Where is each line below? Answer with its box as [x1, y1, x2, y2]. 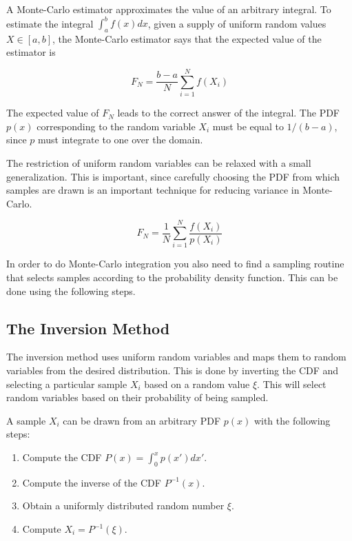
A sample [6, 413, 46, 427]
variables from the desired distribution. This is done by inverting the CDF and [6, 363, 339, 378]
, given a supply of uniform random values [147, 16, 327, 30]
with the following [253, 413, 331, 427]
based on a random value [144, 376, 250, 391]
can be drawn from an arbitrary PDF [63, 413, 221, 427]
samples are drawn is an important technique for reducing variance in [6, 183, 300, 197]
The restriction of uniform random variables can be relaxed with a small [6, 155, 311, 170]
